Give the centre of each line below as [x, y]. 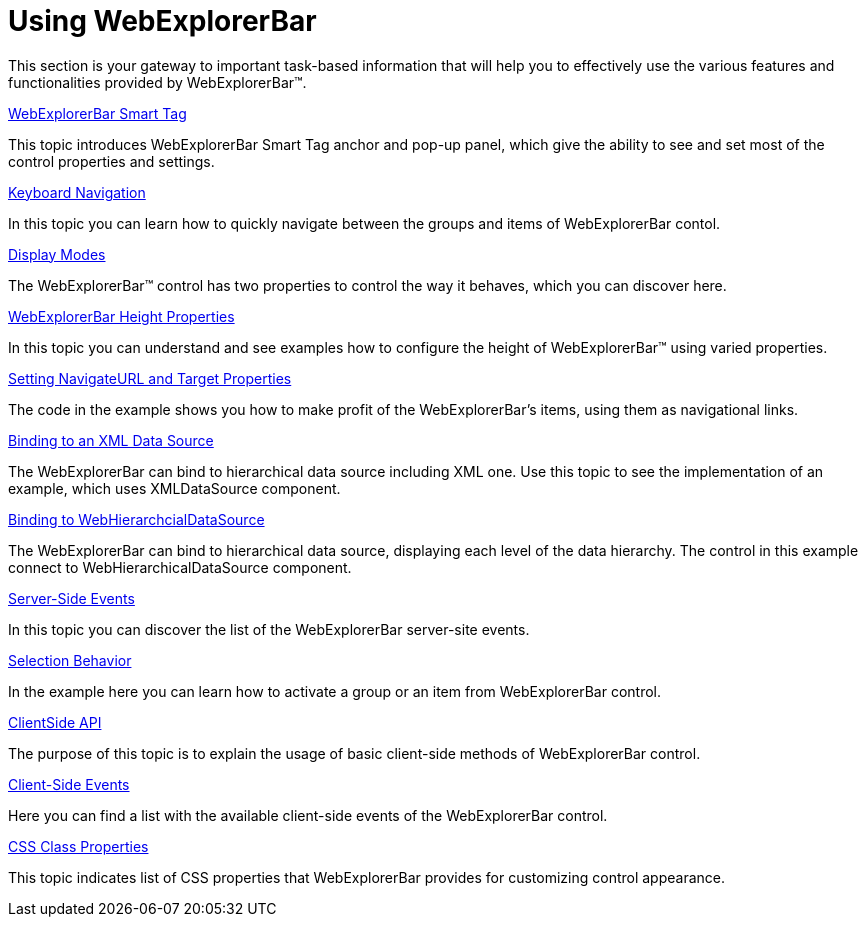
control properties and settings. [111, 161]
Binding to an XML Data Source [111, 440]
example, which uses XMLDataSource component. [174, 488]
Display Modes [57, 254]
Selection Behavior [70, 660]
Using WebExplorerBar [162, 21]
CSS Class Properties [78, 846]
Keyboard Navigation [77, 192]
